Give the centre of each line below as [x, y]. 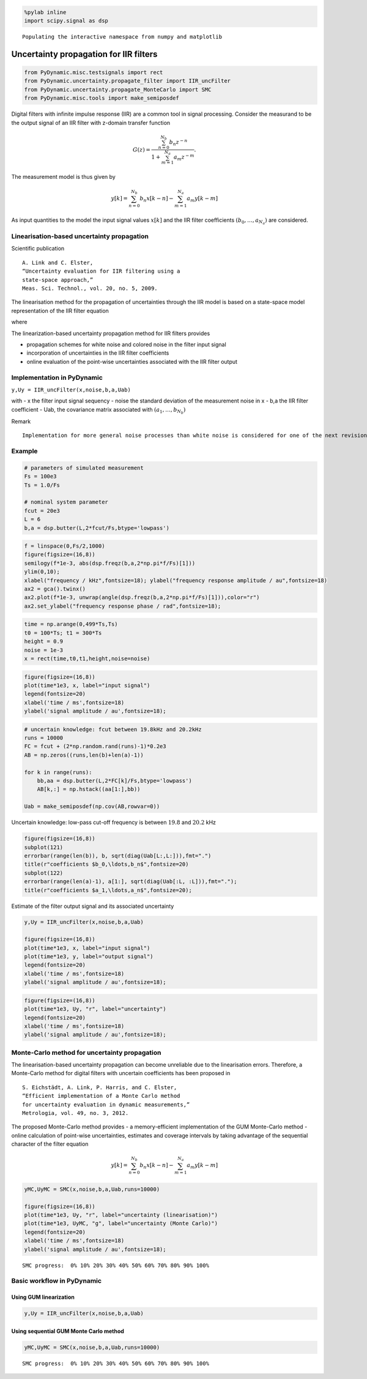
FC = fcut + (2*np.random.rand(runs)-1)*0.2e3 [95, 746]
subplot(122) [44, 873]
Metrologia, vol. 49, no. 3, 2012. [76, 1113]
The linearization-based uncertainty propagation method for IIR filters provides [111, 333]
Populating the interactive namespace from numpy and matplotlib [122, 36]
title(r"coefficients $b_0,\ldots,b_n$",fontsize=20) [106, 864]
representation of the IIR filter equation [60, 311]
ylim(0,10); [42, 572]
